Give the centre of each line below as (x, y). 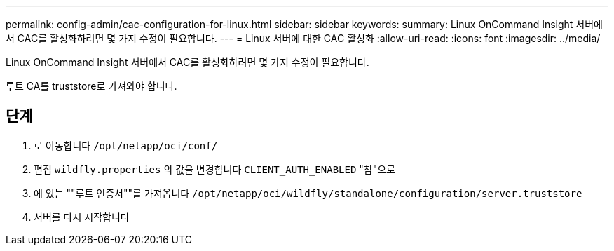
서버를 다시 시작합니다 (82, 217)
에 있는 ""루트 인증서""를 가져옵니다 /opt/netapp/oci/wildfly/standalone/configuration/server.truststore (308, 193)
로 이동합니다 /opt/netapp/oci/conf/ (126, 145)
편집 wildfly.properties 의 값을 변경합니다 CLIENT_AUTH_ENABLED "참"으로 (214, 169)
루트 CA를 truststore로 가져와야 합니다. (91, 86)
